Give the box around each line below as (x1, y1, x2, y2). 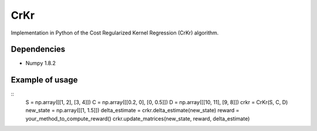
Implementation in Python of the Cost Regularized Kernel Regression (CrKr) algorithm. (11, 29, 219, 36)
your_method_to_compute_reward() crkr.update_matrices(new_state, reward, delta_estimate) (25, 115, 250, 122)
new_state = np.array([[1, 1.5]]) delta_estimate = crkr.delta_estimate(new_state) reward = (25, 107, 240, 114)
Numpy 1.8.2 (25, 60, 56, 67)
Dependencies (11, 44, 66, 54)
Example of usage (11, 75, 78, 85)
